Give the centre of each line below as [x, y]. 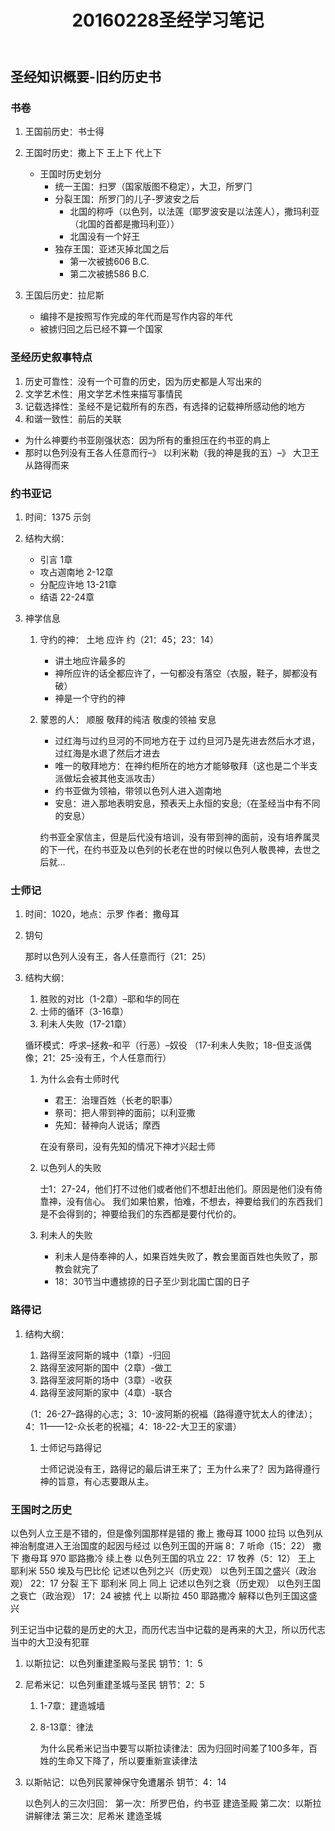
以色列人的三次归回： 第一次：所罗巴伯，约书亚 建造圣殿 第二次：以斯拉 [173, 1803]
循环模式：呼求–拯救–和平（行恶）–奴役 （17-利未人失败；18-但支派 [163, 1045]
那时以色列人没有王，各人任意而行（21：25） [118, 957]
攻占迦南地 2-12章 [76, 572]
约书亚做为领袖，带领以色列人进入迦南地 [138, 791]
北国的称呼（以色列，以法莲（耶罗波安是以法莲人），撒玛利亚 [194, 212]
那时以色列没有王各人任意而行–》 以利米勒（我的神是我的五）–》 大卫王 [172, 452]
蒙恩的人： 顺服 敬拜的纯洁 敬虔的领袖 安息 [128, 720]
